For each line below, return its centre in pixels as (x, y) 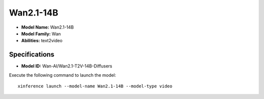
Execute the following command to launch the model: (63, 75)
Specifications (32, 55)
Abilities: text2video (42, 41)
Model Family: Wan (41, 33)
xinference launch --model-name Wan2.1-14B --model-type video (95, 86)
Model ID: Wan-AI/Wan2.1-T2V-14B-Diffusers (67, 66)
